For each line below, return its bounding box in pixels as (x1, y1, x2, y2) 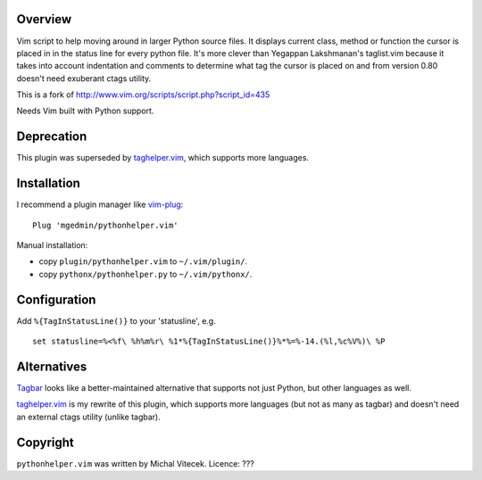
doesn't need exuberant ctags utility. (16, 72, 152, 84)
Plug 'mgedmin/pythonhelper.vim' (32, 219, 179, 230)
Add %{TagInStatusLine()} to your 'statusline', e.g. (16, 315, 216, 326)
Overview (16, 12, 72, 27)
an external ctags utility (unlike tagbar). (16, 411, 161, 422)
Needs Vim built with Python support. (16, 105, 154, 116)
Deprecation (16, 129, 87, 145)
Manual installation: (16, 240, 88, 251)
